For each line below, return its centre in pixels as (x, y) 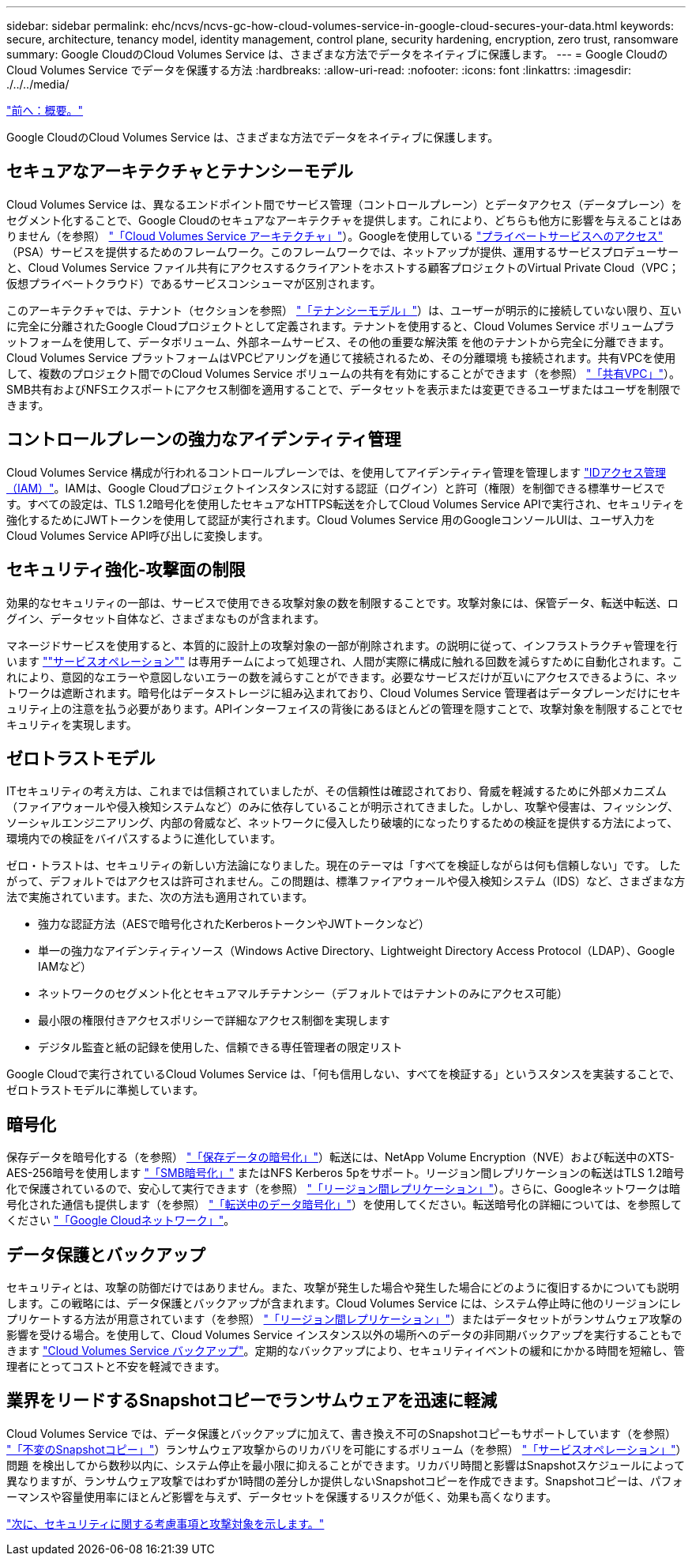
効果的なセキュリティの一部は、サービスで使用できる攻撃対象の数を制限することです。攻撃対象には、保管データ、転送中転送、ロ (342, 602)
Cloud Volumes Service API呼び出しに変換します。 (138, 535)
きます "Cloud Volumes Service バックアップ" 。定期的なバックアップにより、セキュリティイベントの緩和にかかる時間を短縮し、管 (346, 1351)
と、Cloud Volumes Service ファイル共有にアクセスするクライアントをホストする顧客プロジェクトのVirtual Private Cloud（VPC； (343, 267)
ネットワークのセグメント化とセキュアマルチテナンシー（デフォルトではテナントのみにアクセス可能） (303, 994)
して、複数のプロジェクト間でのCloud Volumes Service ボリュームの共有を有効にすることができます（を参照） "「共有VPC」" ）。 (343, 373)
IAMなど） (65, 967)
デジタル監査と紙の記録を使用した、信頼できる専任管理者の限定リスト (220, 1047)
